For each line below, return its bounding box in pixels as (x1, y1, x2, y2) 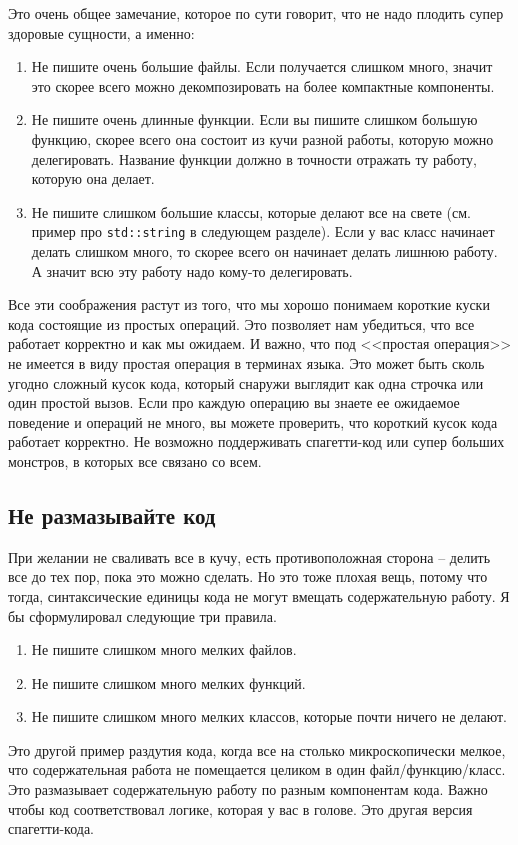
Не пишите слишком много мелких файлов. (31, 639, 297, 660)
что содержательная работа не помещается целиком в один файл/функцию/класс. (8, 759, 506, 780)
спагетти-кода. (8, 818, 94, 839)
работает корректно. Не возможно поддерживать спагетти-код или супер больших (8, 431, 505, 452)
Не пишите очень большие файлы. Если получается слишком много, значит (31, 56, 493, 77)
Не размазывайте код (8, 499, 216, 530)
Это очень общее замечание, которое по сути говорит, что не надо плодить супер (8, 3, 504, 23)
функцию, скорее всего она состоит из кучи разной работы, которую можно (31, 128, 494, 149)
